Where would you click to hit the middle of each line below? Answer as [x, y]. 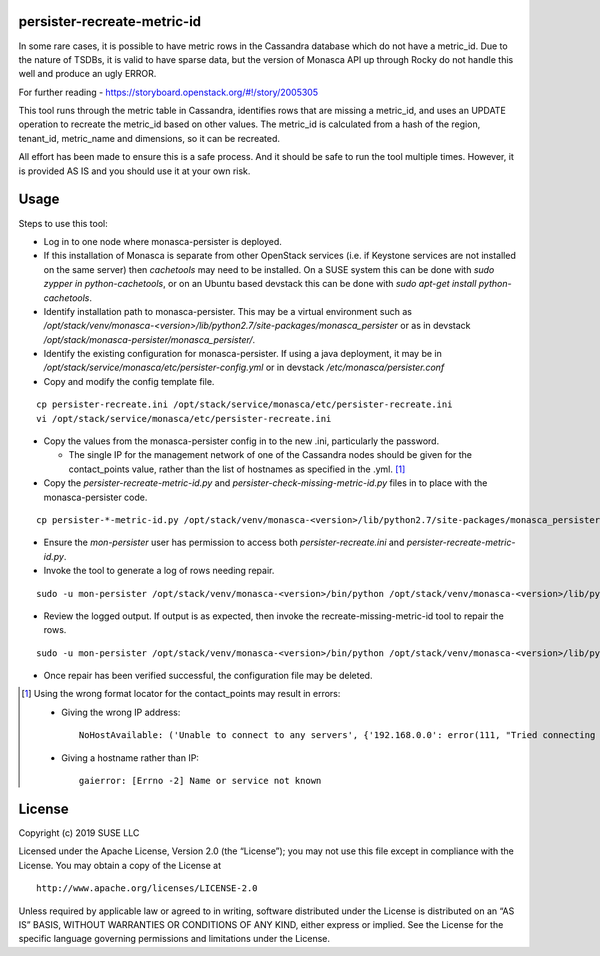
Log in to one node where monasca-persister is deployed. [162, 241]
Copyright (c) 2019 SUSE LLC [79, 832]
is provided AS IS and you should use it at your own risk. [134, 171]
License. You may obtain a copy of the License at [120, 865]
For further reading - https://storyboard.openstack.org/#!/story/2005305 [168, 92]
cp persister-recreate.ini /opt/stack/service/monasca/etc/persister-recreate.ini [244, 404]
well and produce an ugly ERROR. [87, 74]
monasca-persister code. [95, 497]
